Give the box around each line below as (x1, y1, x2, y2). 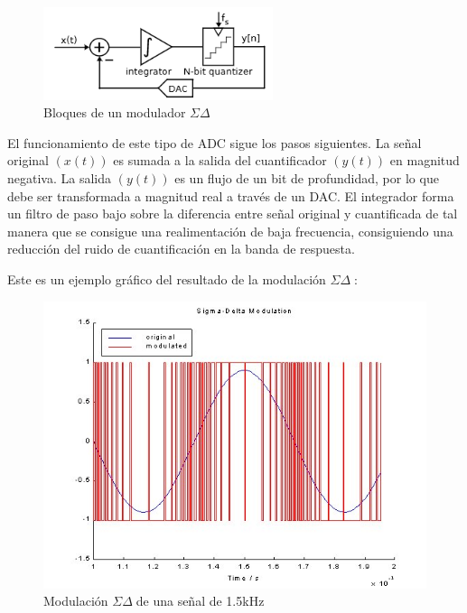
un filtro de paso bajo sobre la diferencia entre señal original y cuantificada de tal (7, 204, 458, 223)
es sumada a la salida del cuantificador (113, 151, 327, 170)
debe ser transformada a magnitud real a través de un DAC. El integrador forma (7, 186, 454, 205)
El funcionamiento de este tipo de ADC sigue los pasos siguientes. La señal (7, 133, 422, 152)
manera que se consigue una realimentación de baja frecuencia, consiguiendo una (7, 221, 453, 240)
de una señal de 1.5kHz (135, 591, 265, 610)
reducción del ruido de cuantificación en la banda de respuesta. (7, 239, 355, 258)
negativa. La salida (7, 169, 111, 188)
